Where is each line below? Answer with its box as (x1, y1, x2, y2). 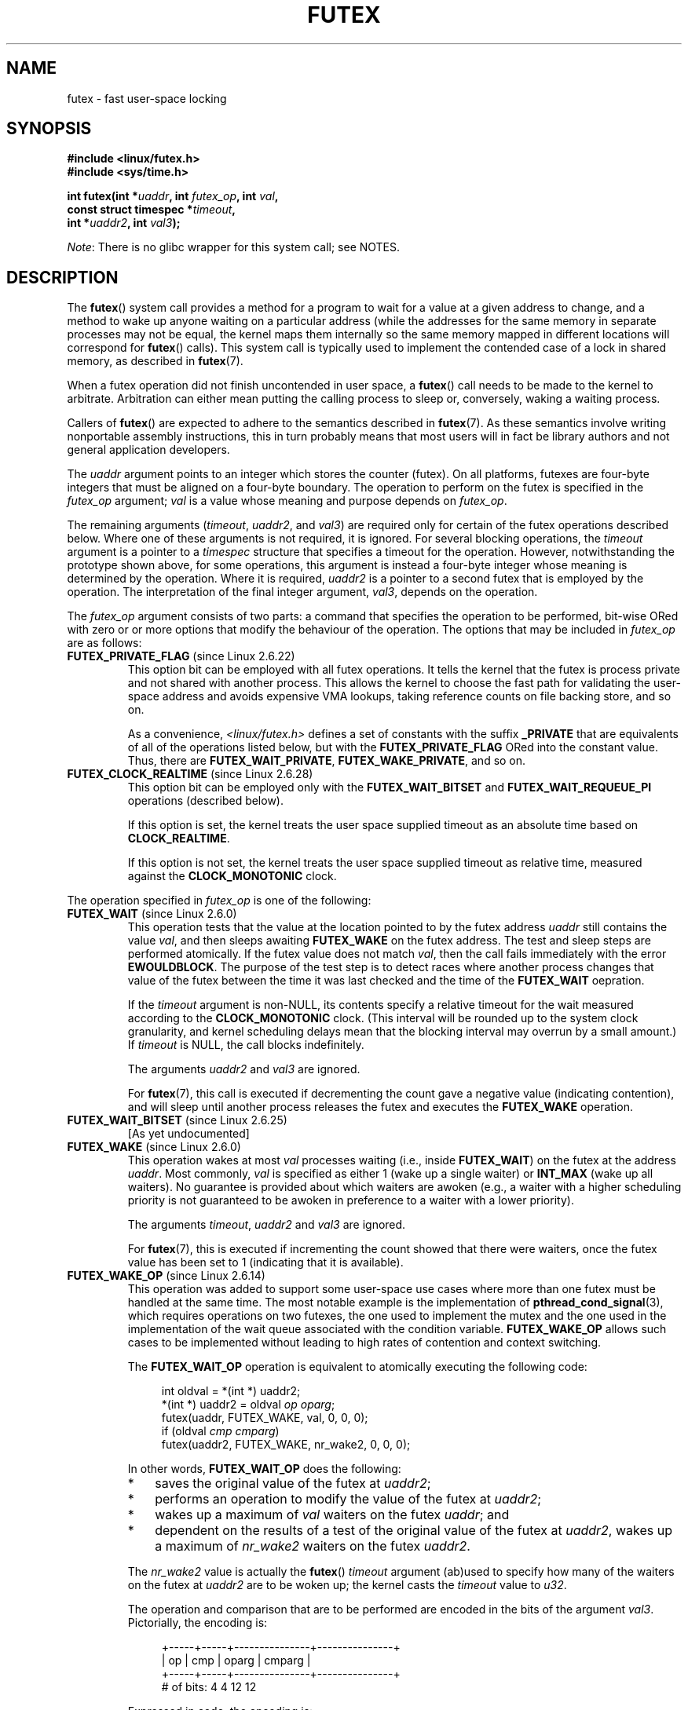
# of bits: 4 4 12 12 (161, 1680, 257, 1694)
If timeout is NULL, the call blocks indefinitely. (127, 1038, 364, 1052)
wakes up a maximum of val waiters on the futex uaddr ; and (155, 1507, 510, 1523)
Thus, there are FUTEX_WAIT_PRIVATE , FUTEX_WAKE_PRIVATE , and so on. (127, 754, 526, 768)
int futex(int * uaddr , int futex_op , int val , (67, 189, 279, 203)
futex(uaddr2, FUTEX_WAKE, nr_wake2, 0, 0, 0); (161, 1438, 411, 1452)
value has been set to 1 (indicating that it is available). (127, 1255, 404, 1270)
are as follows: (67, 636, 142, 650)
